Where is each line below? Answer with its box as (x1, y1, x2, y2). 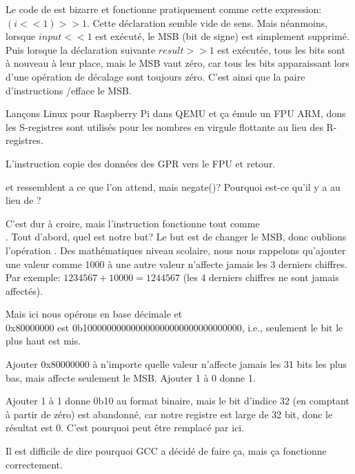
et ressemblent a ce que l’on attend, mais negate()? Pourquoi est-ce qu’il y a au (6, 179, 341, 194)
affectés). (6, 283, 43, 298)
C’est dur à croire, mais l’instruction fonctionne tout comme (6, 216, 260, 230)
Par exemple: (6, 270, 61, 285)
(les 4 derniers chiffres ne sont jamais (183, 270, 339, 285)
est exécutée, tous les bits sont (217, 42, 345, 56)
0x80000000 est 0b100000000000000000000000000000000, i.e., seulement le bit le (6, 320, 343, 334)
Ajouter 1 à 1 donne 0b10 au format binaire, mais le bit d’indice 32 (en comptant (6, 393, 349, 408)
